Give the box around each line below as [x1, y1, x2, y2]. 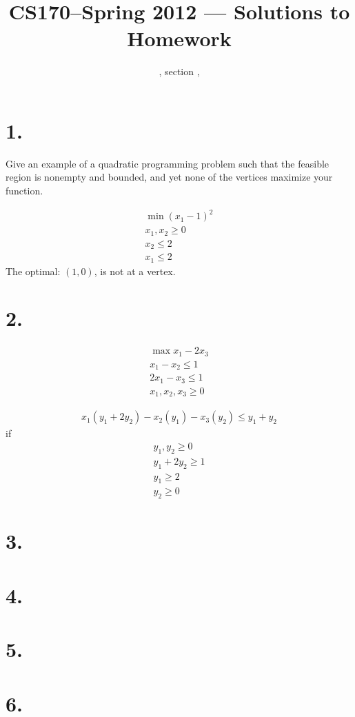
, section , [159, 64, 200, 79]
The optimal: [6, 263, 61, 278]
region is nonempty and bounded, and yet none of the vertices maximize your [6, 170, 333, 184]
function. [6, 183, 43, 198]
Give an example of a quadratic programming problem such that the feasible [6, 156, 329, 170]
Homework [127, 24, 232, 52]
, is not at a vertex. [94, 263, 176, 278]
